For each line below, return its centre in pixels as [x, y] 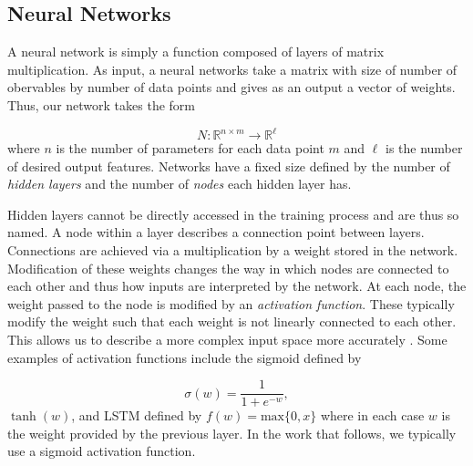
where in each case [372, 415]
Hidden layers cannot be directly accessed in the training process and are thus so [233, 214]
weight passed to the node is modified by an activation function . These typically [231, 303]
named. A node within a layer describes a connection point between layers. [216, 232]
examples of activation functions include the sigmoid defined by [185, 357]
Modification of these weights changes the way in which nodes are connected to [228, 268]
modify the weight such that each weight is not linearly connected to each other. [232, 321]
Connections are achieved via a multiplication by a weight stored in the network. [233, 250]
